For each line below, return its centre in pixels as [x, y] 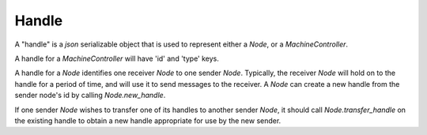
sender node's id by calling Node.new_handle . [90, 96]
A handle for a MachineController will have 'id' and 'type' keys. [117, 58]
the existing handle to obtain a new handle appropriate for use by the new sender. [148, 120]
